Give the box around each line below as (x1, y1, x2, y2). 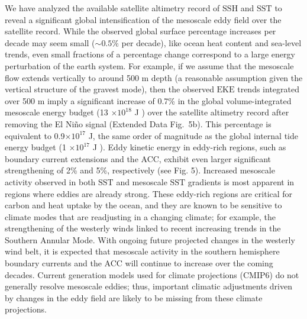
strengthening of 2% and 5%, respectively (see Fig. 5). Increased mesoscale (5, 164, 275, 176)
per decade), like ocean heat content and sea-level (121, 36, 302, 49)
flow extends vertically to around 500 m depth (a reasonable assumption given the (5, 71, 303, 83)
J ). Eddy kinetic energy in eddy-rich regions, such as (92, 141, 286, 153)
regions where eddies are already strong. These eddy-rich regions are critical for (5, 187, 293, 199)
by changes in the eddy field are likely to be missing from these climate (5, 291, 263, 304)
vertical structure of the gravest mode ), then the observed (5, 83, 214, 95)
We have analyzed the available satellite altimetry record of (5, 2, 220, 14)
